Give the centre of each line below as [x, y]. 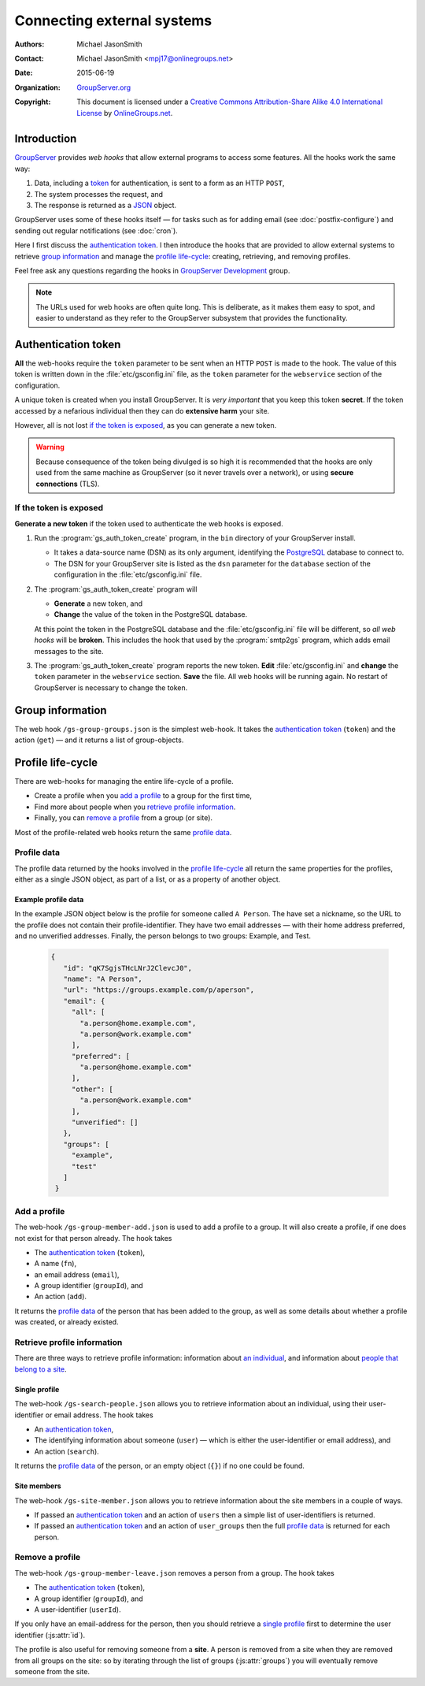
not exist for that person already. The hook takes [93, 1238]
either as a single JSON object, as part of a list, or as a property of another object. [148, 879]
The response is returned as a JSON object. [105, 205]
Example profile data [49, 900]
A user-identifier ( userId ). [78, 1610]
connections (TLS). [68, 484]
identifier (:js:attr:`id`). [50, 1635]
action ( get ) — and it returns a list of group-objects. [99, 740]
